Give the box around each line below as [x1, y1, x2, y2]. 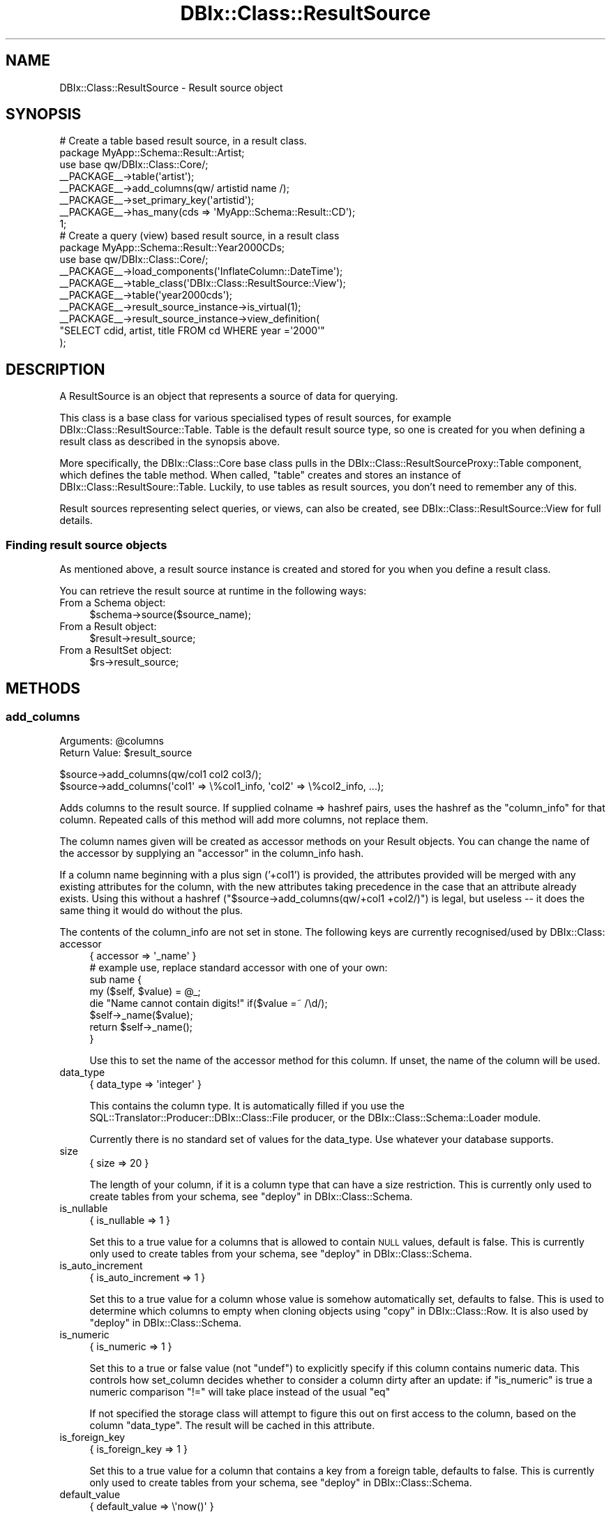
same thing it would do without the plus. [59, 904, 243, 917]
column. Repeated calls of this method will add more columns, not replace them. [59, 814, 429, 826]
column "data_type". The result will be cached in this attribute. [89, 1419, 375, 1432]
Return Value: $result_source [59, 747, 193, 759]
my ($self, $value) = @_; [89, 985, 201, 998]
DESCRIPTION [6, 360, 105, 378]
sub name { [89, 973, 142, 986]
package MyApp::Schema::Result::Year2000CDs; [59, 241, 285, 254]
